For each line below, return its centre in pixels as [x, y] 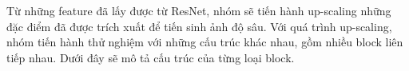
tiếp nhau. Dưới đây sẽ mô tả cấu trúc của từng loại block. [151, 57]
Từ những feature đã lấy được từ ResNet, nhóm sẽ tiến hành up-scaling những [199, 10]
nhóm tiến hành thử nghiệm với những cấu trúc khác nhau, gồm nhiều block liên [205, 42]
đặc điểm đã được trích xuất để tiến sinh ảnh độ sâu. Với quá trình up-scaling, [199, 26]
